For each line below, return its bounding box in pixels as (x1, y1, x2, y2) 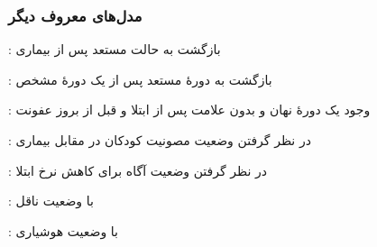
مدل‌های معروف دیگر (8, 4, 143, 26)
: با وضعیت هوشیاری (8, 221, 118, 240)
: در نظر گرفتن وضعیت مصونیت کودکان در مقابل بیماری (8, 131, 311, 149)
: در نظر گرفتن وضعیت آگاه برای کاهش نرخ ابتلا (8, 160, 268, 179)
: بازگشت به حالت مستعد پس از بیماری (8, 40, 221, 59)
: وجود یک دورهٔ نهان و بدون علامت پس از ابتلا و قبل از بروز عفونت (8, 100, 371, 119)
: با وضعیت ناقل (8, 191, 94, 210)
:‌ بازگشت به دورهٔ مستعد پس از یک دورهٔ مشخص (8, 69, 272, 88)
